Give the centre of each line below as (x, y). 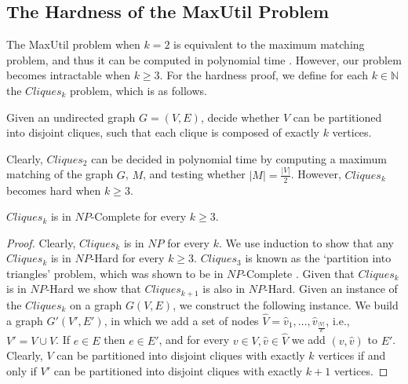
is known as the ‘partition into (318, 258)
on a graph (96, 304)
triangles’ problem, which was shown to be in (115, 273)
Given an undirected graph (71, 117)
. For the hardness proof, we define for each (264, 75)
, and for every (194, 340)
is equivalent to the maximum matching (269, 44)
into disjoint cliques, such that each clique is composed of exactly (163, 132)
